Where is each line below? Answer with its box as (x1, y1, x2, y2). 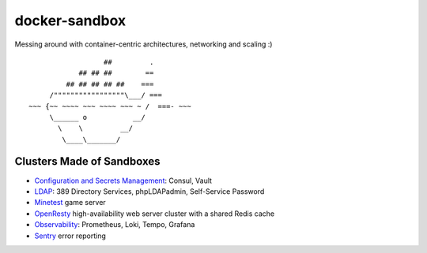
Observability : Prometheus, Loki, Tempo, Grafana (34, 220, 195, 229)
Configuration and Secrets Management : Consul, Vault (34, 176, 213, 185)
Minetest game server (34, 198, 106, 207)
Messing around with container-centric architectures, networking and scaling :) (14, 39, 273, 49)
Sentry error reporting (34, 231, 107, 240)
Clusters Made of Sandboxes (14, 154, 161, 169)
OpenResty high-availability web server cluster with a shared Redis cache (34, 209, 275, 218)
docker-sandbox (14, 12, 127, 29)
